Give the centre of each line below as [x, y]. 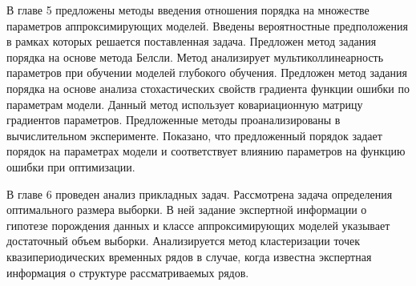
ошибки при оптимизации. [71, 166]
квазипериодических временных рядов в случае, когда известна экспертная [189, 256]
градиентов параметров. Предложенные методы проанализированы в [174, 120]
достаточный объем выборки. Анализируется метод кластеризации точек [184, 241]
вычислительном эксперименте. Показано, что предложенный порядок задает [194, 135]
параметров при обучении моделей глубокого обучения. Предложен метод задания [207, 73]
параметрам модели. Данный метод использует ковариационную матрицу [185, 104]
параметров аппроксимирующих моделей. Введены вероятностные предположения [207, 25]
